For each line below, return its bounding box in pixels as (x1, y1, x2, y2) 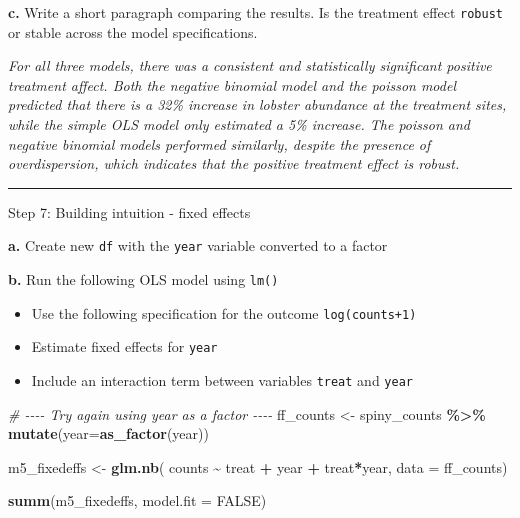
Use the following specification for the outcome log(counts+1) (31, 302, 417, 323)
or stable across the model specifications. (8, 21, 258, 42)
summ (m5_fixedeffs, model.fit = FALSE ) (8, 490, 267, 511)
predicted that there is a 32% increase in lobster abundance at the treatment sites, (8, 94, 507, 115)
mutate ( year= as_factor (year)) (8, 423, 209, 444)
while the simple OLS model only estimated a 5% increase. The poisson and (8, 114, 470, 135)
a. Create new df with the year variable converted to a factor (8, 235, 388, 256)
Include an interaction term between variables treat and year (31, 370, 413, 391)
